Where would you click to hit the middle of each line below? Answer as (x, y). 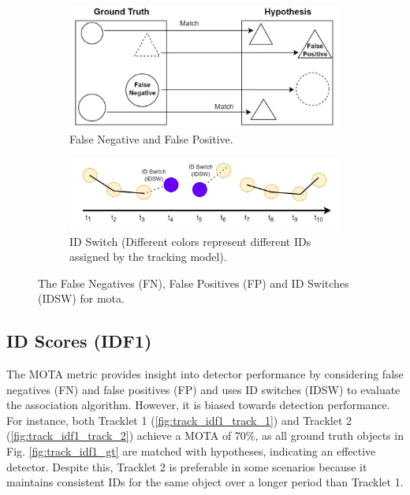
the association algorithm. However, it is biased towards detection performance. (198, 405)
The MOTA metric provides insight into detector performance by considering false (205, 374)
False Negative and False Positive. (151, 138)
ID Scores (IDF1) (79, 341)
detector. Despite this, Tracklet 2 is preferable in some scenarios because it (187, 466)
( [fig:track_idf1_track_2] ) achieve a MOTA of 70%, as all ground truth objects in (205, 435)
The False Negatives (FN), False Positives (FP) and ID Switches (194, 283)
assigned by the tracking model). (148, 257)
